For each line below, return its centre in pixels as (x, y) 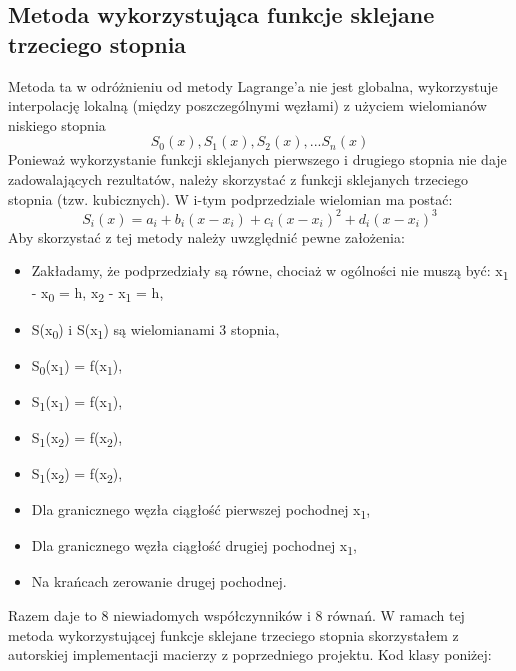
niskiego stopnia (57, 124)
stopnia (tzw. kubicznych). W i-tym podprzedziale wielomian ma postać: (230, 198)
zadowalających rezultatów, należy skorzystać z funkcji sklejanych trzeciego (238, 178)
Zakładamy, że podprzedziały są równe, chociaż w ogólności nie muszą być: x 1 (270, 272)
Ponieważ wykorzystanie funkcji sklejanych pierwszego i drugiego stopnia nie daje (257, 159)
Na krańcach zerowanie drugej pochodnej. (159, 581)
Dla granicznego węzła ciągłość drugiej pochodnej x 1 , (194, 547)
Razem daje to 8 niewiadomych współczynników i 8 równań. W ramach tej (236, 614)
